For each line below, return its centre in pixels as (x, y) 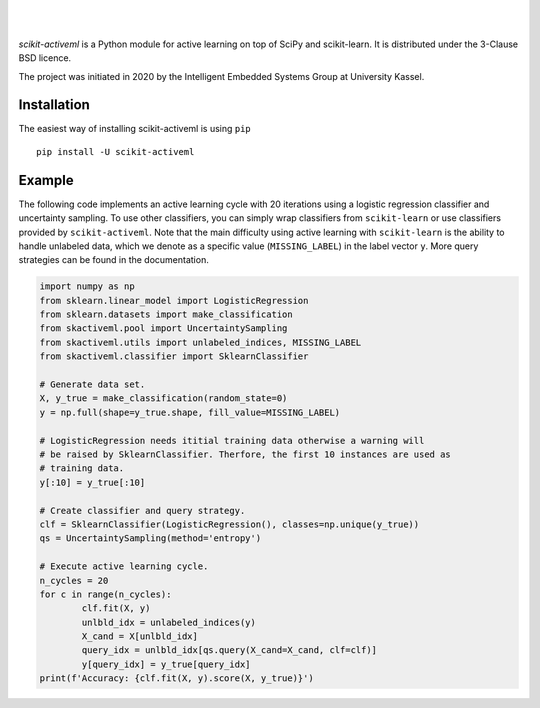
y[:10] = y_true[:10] (92, 482)
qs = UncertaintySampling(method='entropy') (150, 538)
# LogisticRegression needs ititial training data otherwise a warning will (232, 440)
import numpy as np (87, 286)
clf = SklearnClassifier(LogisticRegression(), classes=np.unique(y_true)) (229, 524)
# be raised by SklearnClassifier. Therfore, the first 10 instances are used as (245, 454)
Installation (54, 105)
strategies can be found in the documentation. (113, 260)
